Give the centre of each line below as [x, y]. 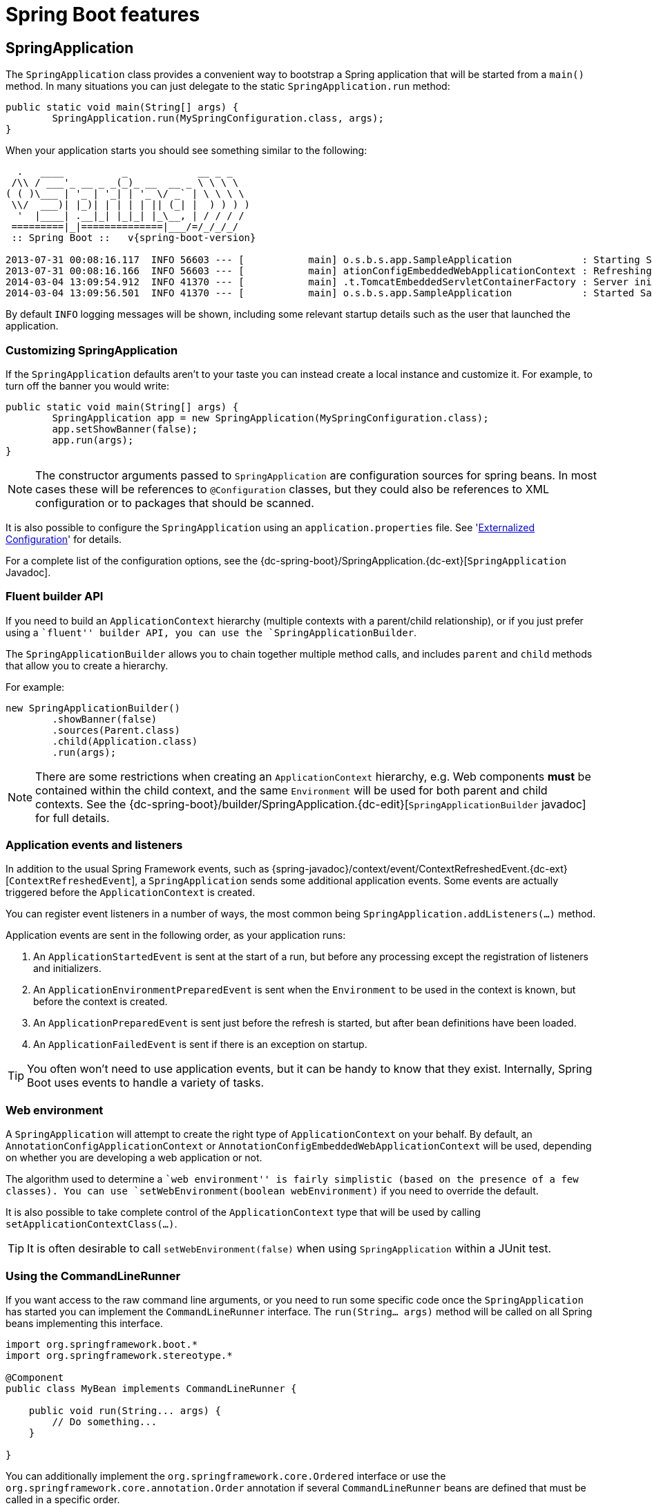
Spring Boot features [103, 15]
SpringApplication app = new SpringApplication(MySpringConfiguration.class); [270, 418]
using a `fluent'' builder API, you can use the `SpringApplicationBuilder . [211, 632]
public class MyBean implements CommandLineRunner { [151, 1388]
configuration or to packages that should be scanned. [175, 503]
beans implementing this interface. [84, 1323]
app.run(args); [93, 440]
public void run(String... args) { [125, 1410]
